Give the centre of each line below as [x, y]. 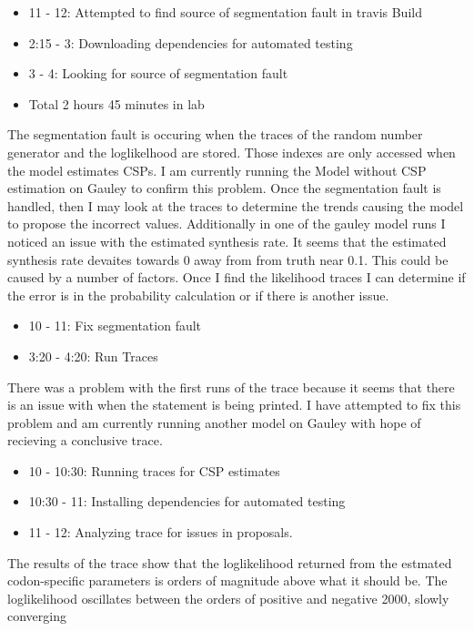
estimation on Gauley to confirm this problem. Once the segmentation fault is [224, 188]
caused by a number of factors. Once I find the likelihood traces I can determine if [237, 277]
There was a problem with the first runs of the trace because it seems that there [231, 387]
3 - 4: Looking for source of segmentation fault [158, 73]
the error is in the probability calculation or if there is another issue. [198, 295]
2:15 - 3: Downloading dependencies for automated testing [191, 42]
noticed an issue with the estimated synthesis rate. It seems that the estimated [227, 241]
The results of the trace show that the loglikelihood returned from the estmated [230, 562]
